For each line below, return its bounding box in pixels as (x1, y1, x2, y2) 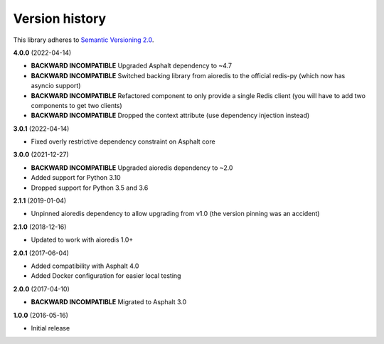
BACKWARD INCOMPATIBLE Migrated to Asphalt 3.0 (31, 298, 187, 306)
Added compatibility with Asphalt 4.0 (31, 262, 139, 270)
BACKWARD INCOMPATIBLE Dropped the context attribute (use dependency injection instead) (31, 111, 310, 120)
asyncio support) (31, 82, 81, 90)
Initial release (31, 323, 70, 332)
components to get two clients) (31, 101, 122, 109)
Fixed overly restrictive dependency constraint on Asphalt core (31, 137, 216, 146)
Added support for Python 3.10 (31, 173, 121, 182)
